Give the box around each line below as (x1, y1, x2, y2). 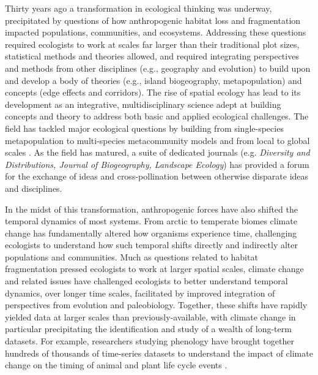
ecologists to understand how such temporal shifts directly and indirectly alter (5, 238, 298, 251)
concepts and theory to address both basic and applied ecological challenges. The (5, 110, 309, 123)
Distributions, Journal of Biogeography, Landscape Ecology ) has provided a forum (5, 157, 309, 170)
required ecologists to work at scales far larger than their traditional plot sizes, (5, 37, 300, 50)
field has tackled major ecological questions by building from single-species (5, 121, 284, 134)
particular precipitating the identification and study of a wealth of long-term (5, 322, 292, 335)
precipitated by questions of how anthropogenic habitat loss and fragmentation (5, 13, 301, 26)
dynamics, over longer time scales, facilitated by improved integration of (5, 286, 275, 299)
